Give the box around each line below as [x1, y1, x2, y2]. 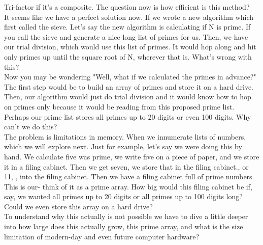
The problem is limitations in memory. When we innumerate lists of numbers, [4, 131, 246, 142]
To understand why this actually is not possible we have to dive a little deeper [4, 211, 248, 222]
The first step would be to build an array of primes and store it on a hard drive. [4, 81, 253, 92]
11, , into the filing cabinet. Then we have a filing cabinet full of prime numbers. [4, 171, 254, 182]
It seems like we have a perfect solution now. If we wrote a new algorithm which [4, 11, 254, 22]
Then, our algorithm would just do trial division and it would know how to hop [4, 91, 251, 102]
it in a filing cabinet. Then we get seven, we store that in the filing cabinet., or [4, 161, 249, 172]
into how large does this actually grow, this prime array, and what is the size [4, 221, 243, 232]
